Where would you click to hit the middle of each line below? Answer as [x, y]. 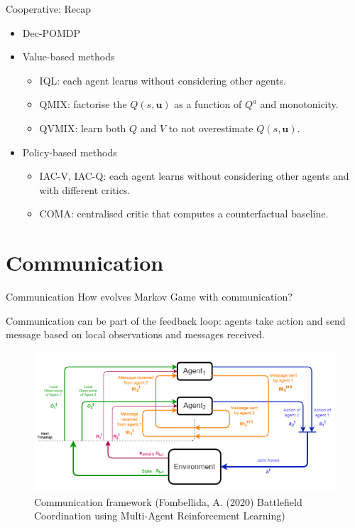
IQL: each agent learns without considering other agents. [163, 80]
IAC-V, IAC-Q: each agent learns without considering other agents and [194, 176]
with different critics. [85, 189]
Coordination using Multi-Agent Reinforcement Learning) [160, 516]
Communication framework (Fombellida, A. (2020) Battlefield [168, 501]
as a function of [208, 104]
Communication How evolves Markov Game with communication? [149, 297]
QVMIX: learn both [83, 128]
